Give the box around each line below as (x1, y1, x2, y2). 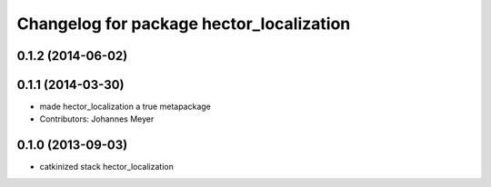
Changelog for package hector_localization (16, 14, 351, 34)
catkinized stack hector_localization (39, 162, 175, 172)
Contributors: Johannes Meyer (39, 113, 155, 124)
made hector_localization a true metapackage (39, 101, 211, 113)
